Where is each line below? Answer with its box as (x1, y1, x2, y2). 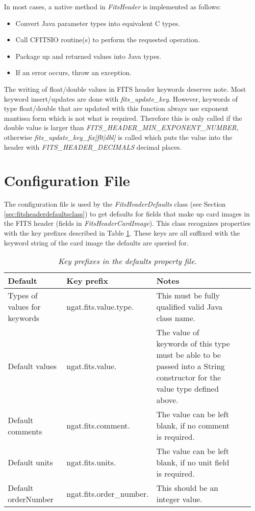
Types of (8, 290, 38, 301)
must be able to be (156, 349, 221, 361)
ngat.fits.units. (66, 457, 116, 468)
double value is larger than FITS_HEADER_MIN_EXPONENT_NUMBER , (4, 122, 239, 133)
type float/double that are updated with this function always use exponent (4, 103, 229, 113)
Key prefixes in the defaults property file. (58, 255, 197, 267)
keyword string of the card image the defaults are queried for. (4, 237, 189, 247)
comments (8, 425, 42, 437)
